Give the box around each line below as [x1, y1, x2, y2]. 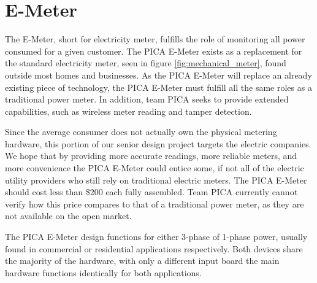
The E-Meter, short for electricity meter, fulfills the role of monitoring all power [5, 33, 305, 45]
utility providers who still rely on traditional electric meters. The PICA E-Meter [5, 173, 307, 186]
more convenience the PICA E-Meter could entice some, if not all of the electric [5, 161, 304, 174]
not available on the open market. [5, 209, 132, 222]
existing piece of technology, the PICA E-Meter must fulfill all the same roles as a [5, 80, 312, 93]
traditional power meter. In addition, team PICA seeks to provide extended [5, 93, 289, 106]
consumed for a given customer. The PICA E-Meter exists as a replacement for [5, 44, 302, 57]
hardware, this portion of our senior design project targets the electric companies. [5, 137, 311, 150]
